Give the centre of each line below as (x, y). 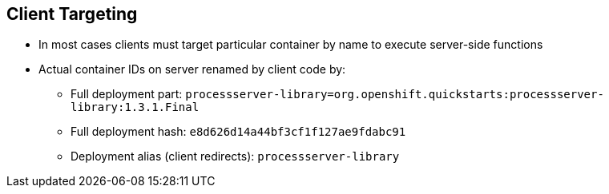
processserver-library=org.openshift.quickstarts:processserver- (395, 95)
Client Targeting (72, 14)
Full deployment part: (127, 94)
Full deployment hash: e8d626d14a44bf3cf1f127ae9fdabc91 (238, 132)
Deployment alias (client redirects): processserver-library (235, 156)
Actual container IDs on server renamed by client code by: (192, 69)
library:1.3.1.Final (135, 107)
